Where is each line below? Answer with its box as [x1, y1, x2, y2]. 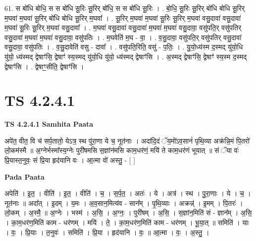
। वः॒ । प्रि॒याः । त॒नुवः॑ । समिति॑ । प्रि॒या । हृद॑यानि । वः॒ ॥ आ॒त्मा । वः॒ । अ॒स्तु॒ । [4, 227, 209, 237]
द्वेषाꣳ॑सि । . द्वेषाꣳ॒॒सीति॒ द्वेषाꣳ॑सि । [4, 61, 84, 71]
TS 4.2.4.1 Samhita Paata [4, 119, 94, 129]
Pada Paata [4, 171, 45, 182]
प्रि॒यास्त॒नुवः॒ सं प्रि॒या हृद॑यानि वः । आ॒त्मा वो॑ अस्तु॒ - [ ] [4, 155, 136, 165]
